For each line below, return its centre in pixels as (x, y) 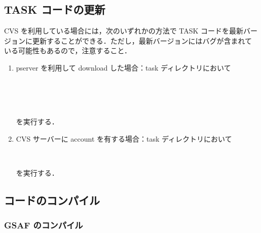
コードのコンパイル (52, 200)
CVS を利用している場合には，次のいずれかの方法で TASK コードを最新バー (131, 31)
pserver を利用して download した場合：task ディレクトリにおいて (123, 67)
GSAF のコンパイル (44, 225)
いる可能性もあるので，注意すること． (68, 51)
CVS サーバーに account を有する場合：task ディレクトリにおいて (124, 138)
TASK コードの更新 (55, 9)
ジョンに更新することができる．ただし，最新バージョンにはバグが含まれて (128, 40)
